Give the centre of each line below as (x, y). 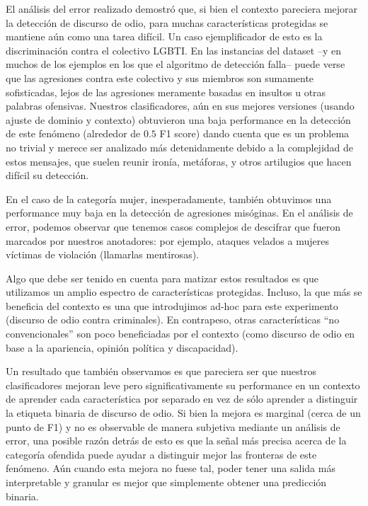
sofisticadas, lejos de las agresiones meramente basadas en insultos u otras (166, 92)
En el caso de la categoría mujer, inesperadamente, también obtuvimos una (169, 199)
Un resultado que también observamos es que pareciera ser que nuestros (161, 371)
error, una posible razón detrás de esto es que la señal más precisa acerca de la (176, 441)
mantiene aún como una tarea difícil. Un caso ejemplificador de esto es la (164, 36)
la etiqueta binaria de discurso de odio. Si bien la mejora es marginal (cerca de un (183, 413)
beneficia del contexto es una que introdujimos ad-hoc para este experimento (172, 305)
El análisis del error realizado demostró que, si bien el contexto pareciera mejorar (182, 8)
